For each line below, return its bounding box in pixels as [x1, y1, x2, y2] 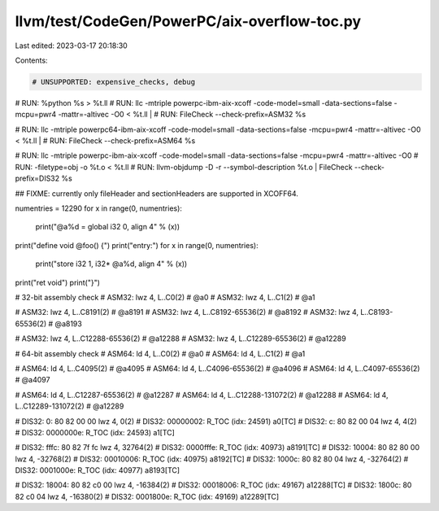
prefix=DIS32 [15, 173, 60, 183]
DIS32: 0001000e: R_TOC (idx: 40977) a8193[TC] [15, 465, 180, 475]
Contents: [15, 55, 48, 65]
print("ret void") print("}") [15, 277, 101, 287]
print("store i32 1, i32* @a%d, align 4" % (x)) [35, 259, 188, 269]
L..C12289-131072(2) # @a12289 [15, 401, 124, 411]
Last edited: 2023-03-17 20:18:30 [15, 41, 128, 50]
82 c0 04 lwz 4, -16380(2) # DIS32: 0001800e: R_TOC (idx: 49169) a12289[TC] [15, 491, 280, 501]
